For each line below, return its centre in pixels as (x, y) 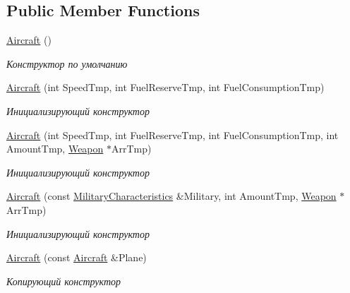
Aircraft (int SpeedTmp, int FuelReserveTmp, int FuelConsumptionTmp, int (173, 134)
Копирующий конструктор (64, 281)
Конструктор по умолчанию (67, 63)
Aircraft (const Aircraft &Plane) (77, 257)
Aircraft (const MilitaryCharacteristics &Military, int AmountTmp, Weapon (171, 196)
